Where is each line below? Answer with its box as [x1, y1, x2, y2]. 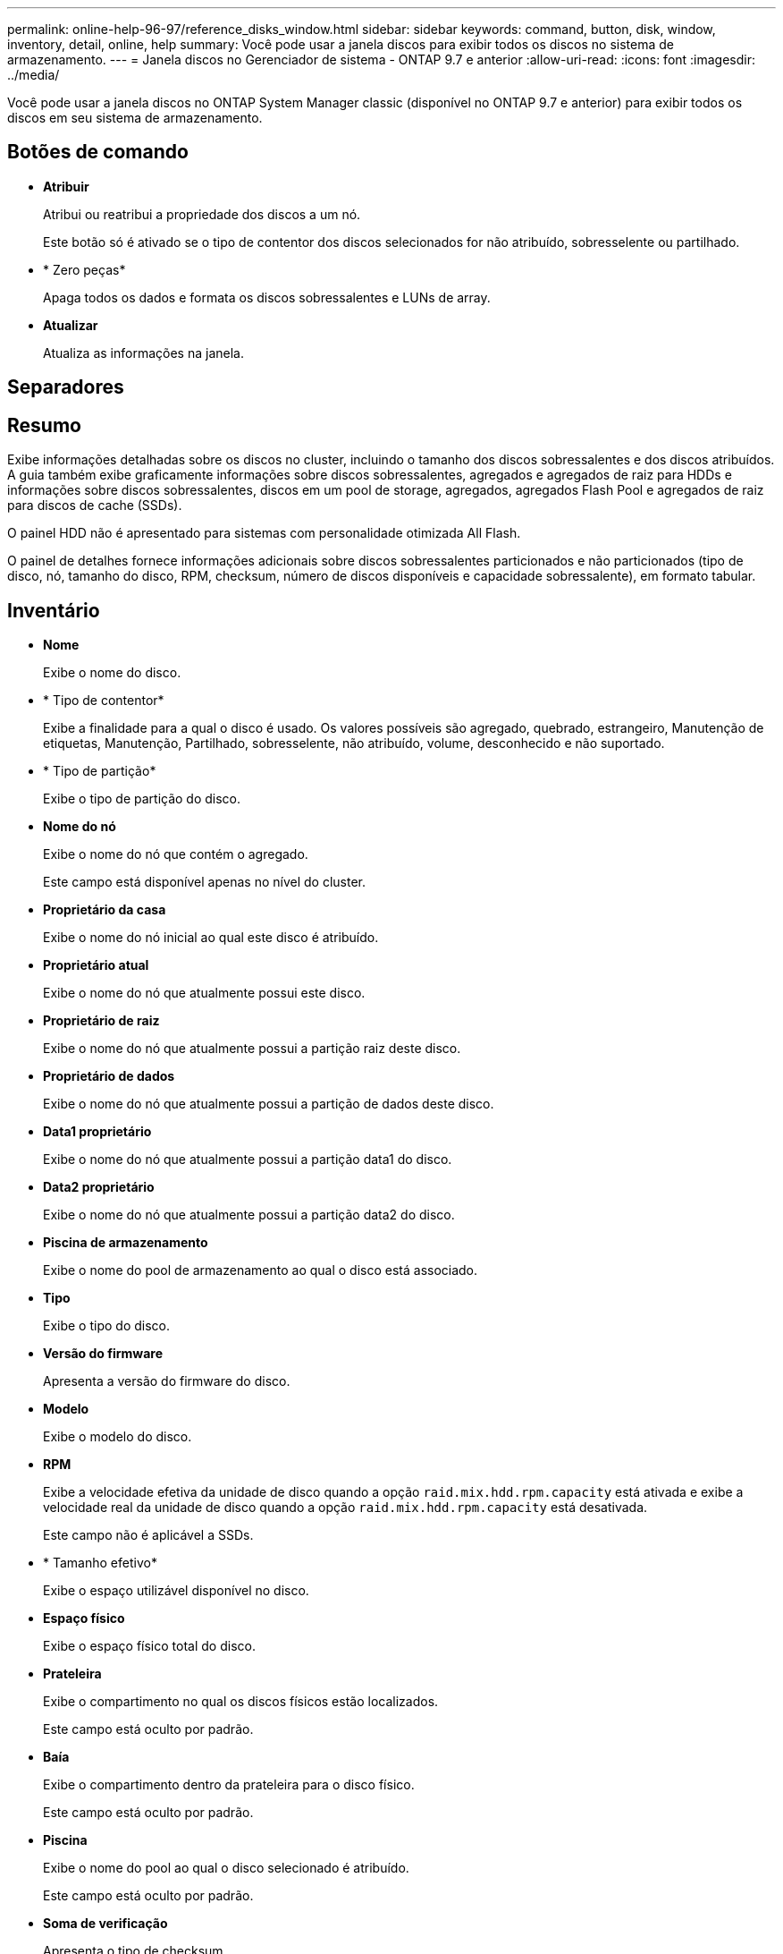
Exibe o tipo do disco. [43, 1317, 171, 1333]
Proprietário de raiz [43, 1012, 160, 1028]
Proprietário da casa [43, 901, 166, 917]
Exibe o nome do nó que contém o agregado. [43, 845, 308, 862]
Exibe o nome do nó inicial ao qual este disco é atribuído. [43, 929, 379, 945]
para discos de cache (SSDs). [7, 497, 182, 514]
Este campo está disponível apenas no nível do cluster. [43, 873, 366, 889]
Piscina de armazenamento [43, 1234, 208, 1250]
